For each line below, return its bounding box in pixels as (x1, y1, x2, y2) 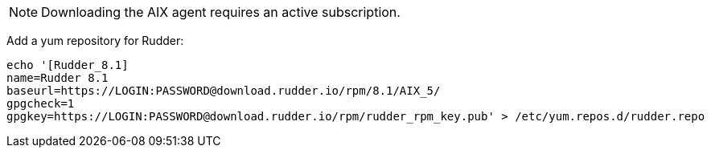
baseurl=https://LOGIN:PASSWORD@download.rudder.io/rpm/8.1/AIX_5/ (6, 84, 441, 97)
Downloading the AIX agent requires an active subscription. (41, 4, 401, 20)
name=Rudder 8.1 (6, 71, 109, 84)
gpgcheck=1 (6, 97, 75, 110)
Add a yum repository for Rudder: (6, 34, 184, 47)
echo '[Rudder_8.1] (6, 59, 129, 71)
